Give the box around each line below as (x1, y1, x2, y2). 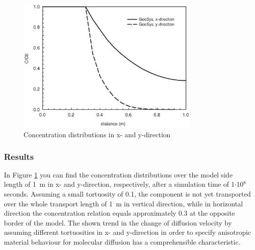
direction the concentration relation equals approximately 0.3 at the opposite (4, 208, 235, 218)
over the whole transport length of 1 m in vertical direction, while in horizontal (4, 198, 243, 208)
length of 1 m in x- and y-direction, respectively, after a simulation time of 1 (4, 179, 235, 189)
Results (4, 150, 34, 162)
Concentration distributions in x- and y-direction (24, 129, 171, 139)
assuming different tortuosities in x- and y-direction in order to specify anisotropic (4, 227, 251, 237)
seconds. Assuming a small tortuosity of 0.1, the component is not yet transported (4, 188, 251, 199)
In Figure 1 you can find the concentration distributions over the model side (4, 169, 233, 179)
